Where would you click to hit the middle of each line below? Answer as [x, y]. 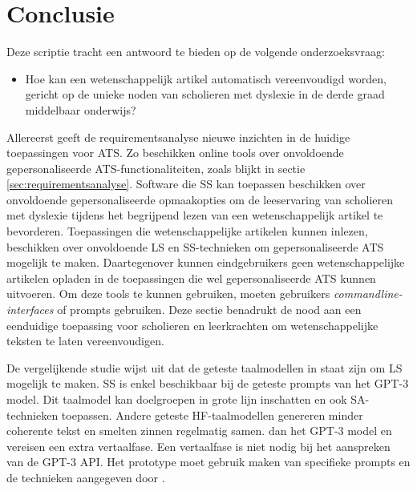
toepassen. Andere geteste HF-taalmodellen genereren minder [212, 415]
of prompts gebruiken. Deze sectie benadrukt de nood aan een [209, 310]
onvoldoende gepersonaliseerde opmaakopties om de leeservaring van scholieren [200, 199]
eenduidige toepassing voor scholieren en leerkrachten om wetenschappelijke [192, 325]
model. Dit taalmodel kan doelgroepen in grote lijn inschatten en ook [177, 399]
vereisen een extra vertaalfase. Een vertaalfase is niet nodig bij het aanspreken [198, 446]
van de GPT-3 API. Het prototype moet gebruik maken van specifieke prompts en [208, 462]
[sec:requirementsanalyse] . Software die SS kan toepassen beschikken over [186, 184]
